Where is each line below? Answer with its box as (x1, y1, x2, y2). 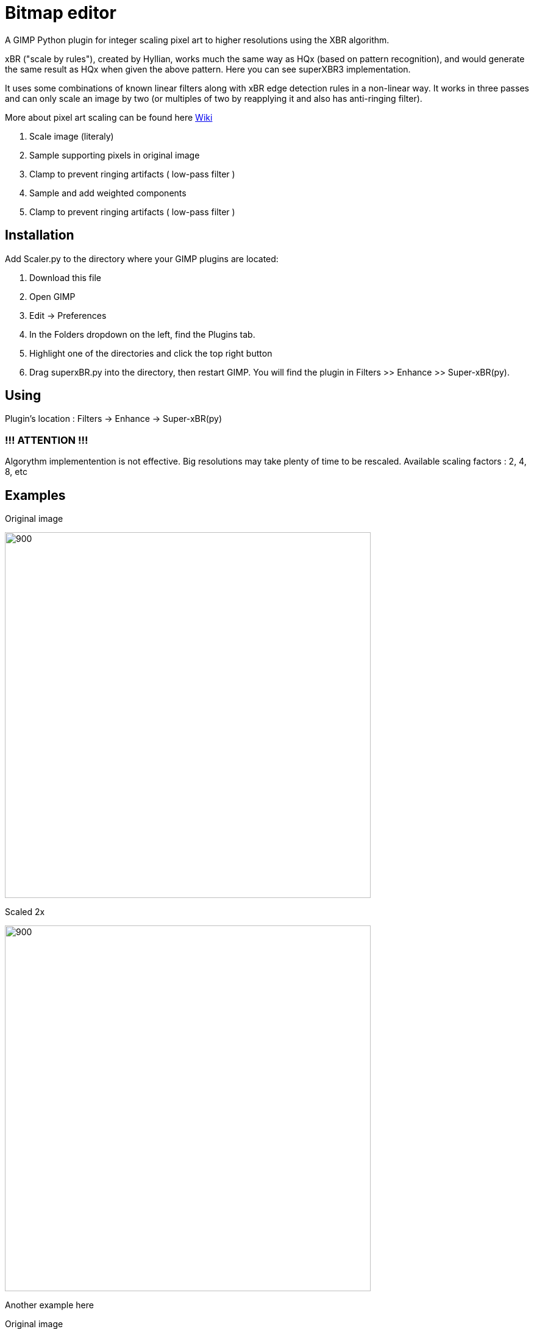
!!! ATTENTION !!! (5, 433, 88, 446)
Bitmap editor (5, 2, 116, 23)
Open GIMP (29, 291, 76, 302)
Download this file (29, 272, 101, 283)
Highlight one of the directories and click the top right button (29, 347, 272, 358)
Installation (5, 227, 74, 243)
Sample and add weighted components (29, 187, 187, 198)
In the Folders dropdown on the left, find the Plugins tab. (29, 329, 255, 340)
